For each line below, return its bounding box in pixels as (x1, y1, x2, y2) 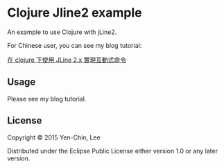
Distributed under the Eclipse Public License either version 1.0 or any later (7, 146, 218, 155)
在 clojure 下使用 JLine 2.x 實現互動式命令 (7, 56, 127, 64)
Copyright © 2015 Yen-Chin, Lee (7, 133, 101, 142)
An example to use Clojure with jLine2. (7, 28, 117, 36)
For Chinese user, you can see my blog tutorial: (7, 41, 142, 49)
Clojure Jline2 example (7, 5, 142, 21)
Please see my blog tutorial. (7, 94, 87, 103)
